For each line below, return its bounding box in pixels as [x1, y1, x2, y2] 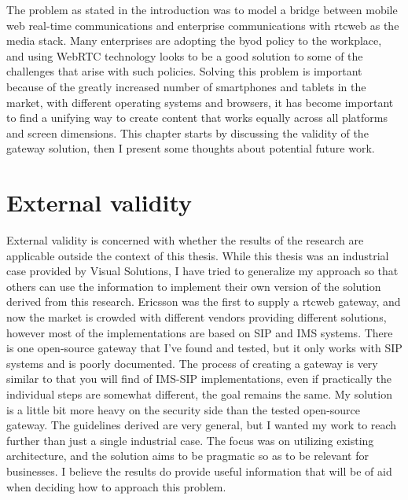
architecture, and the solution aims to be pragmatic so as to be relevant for [6, 447, 369, 464]
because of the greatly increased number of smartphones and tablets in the [6, 78, 366, 94]
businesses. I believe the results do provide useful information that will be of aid [6, 462, 392, 479]
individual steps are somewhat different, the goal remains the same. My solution [6, 386, 392, 402]
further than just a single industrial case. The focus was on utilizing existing [6, 432, 374, 448]
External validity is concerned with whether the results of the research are [6, 232, 364, 248]
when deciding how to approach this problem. [6, 478, 226, 494]
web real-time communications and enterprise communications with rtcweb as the [6, 17, 399, 33]
